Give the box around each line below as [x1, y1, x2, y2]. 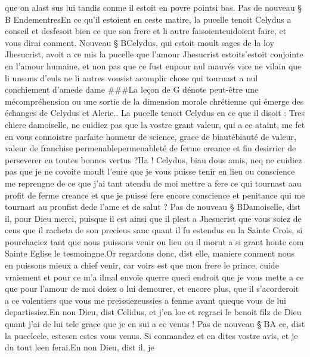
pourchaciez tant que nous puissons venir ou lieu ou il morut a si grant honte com [5, 235, 304, 248]
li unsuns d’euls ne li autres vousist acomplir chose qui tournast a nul [5, 71, 258, 84]
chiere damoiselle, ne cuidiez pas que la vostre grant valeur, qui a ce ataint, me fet [5, 118, 305, 130]
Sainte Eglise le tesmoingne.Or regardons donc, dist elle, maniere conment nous [5, 247, 295, 260]
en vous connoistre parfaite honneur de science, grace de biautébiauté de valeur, [5, 130, 296, 142]
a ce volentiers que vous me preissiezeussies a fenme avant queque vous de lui [5, 294, 286, 306]
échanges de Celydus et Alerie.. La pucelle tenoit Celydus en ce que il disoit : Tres [5, 106, 305, 119]
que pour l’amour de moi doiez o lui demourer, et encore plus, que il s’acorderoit [5, 282, 299, 295]
